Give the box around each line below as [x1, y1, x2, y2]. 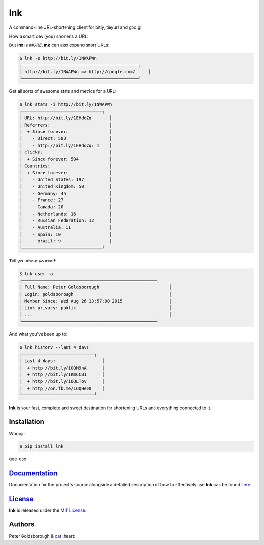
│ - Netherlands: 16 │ [19, 211, 112, 217]
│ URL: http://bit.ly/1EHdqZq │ [19, 115, 112, 121]
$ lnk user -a [19, 271, 53, 276]
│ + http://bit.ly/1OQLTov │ [19, 379, 105, 384]
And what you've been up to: [9, 331, 67, 337]
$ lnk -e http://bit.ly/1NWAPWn [19, 55, 97, 61]
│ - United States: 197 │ [19, 176, 112, 182]
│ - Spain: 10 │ [19, 231, 112, 237]
